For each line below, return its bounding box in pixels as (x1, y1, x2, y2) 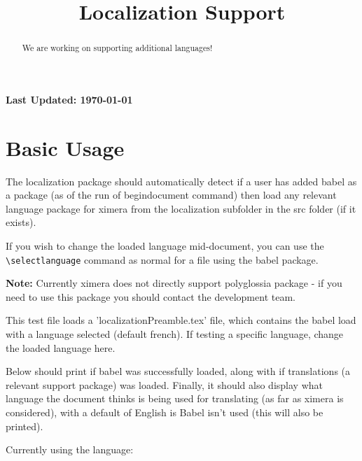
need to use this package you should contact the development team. (6, 289, 295, 304)
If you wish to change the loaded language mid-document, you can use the (6, 238, 324, 253)
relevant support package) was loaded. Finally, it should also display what (6, 377, 323, 392)
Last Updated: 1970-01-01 (6, 92, 133, 106)
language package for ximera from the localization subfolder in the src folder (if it (6, 201, 356, 215)
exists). (6, 215, 36, 229)
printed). (6, 418, 43, 433)
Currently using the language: (6, 442, 134, 457)
